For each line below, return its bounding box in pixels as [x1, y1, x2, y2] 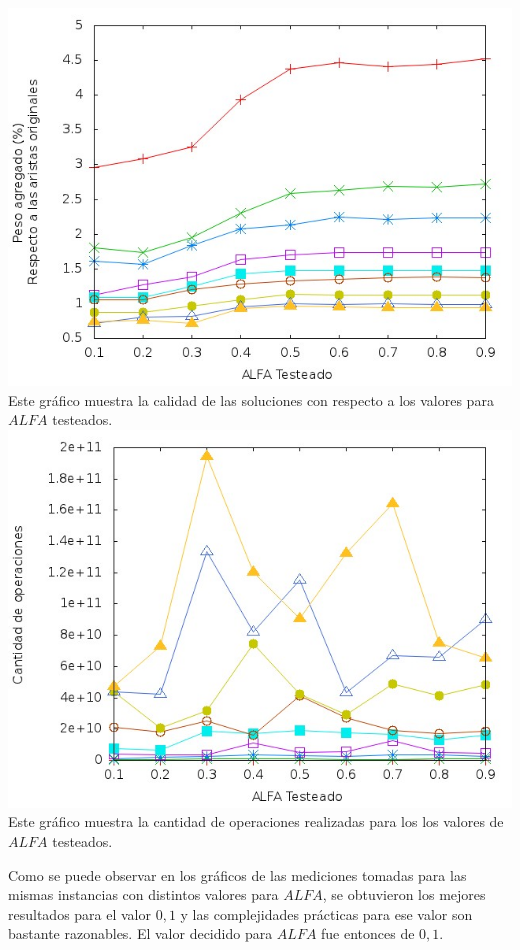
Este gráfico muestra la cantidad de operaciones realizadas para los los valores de [8, 811, 504, 832]
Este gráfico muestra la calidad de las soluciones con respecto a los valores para [8, 389, 494, 410]
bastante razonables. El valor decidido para [8, 923, 273, 944]
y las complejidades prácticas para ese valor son [180, 903, 473, 924]
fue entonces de [321, 923, 415, 944]
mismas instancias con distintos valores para [8, 884, 279, 905]
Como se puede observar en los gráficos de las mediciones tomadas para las [8, 864, 467, 885]
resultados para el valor [8, 903, 151, 924]
